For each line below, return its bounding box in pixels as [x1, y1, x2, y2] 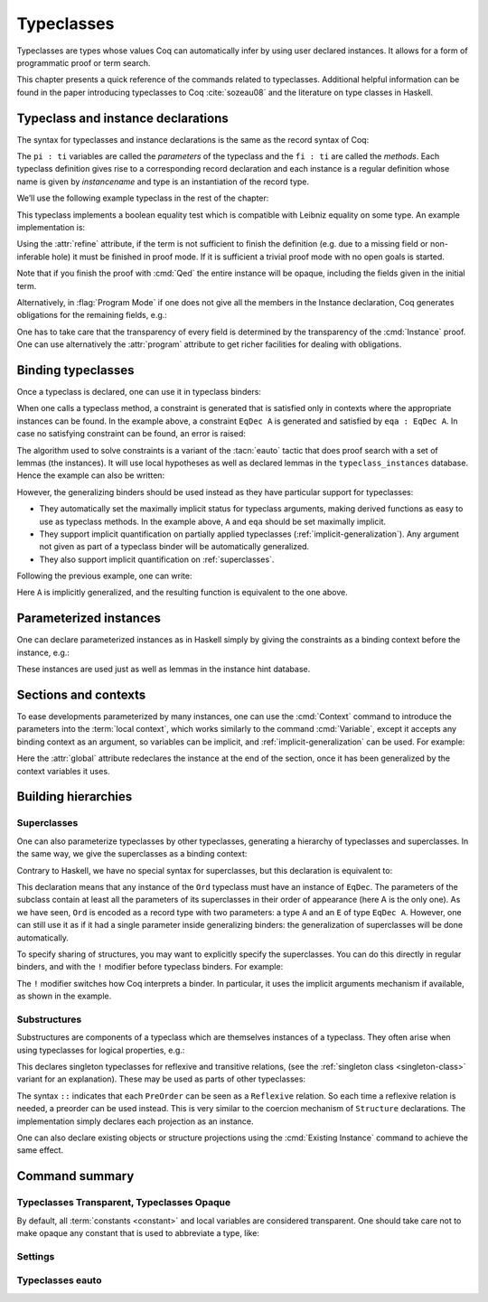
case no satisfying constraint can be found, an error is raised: [16, 428, 246, 439]
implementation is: [16, 221, 86, 232]
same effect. [16, 1145, 63, 1156]
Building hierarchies [16, 789, 133, 804]
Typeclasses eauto [16, 1274, 102, 1287]
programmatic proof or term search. [16, 57, 151, 68]
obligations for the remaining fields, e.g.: [16, 310, 167, 321]
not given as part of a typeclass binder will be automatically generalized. [39, 541, 310, 552]
